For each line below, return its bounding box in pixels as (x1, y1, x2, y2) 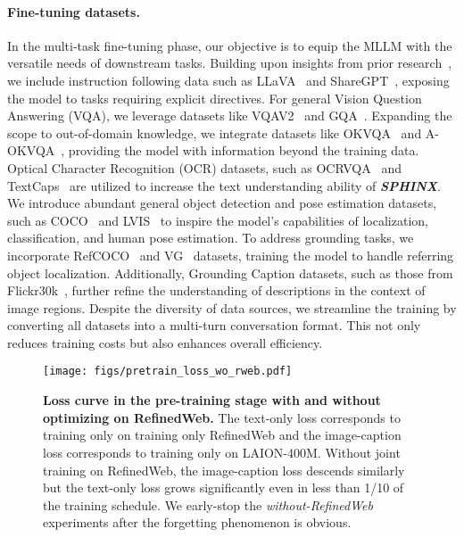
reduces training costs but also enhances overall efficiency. (7, 333, 323, 351)
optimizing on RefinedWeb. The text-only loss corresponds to (43, 408, 401, 426)
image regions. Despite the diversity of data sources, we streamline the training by (7, 298, 457, 317)
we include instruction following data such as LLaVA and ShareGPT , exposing (7, 70, 450, 89)
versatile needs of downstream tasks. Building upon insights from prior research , (7, 54, 452, 72)
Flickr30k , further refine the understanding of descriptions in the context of (7, 281, 426, 300)
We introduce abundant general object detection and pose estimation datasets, (7, 194, 437, 212)
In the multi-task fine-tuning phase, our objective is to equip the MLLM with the (7, 36, 452, 54)
